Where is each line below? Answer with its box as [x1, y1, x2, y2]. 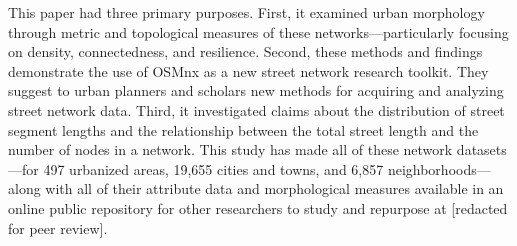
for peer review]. [8, 217, 108, 238]
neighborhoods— [387, 158, 491, 179]
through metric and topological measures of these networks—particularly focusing [8, 21, 509, 42]
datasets [456, 139, 507, 160]
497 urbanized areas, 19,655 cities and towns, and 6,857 [43, 158, 384, 179]
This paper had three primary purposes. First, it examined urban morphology [8, 2, 485, 22]
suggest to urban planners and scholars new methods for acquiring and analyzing [8, 80, 504, 101]
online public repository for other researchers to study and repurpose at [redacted [8, 197, 508, 218]
